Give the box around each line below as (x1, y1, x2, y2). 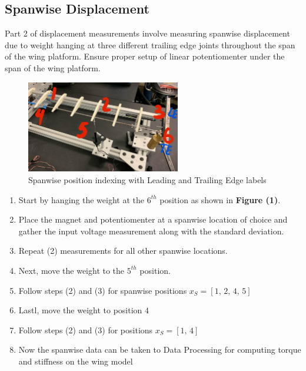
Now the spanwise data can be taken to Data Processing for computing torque (18, 343, 301, 356)
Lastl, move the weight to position (18, 304, 142, 316)
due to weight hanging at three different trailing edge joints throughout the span (5, 38, 295, 51)
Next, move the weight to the (18, 264, 125, 276)
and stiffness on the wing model (18, 355, 133, 367)
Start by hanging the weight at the (18, 193, 144, 206)
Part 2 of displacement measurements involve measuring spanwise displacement (5, 27, 290, 39)
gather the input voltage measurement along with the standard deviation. (18, 224, 284, 237)
